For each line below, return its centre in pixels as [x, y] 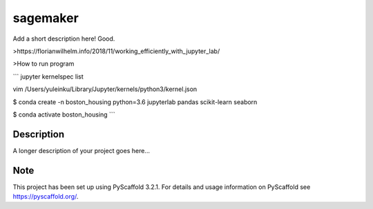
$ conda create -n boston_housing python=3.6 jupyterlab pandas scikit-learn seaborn [135, 102]
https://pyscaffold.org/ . [46, 197]
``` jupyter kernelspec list [48, 77]
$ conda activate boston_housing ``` [64, 115]
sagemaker [46, 18]
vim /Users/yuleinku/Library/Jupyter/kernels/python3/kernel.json [105, 89]
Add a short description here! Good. [64, 39]
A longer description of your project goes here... [81, 150]
